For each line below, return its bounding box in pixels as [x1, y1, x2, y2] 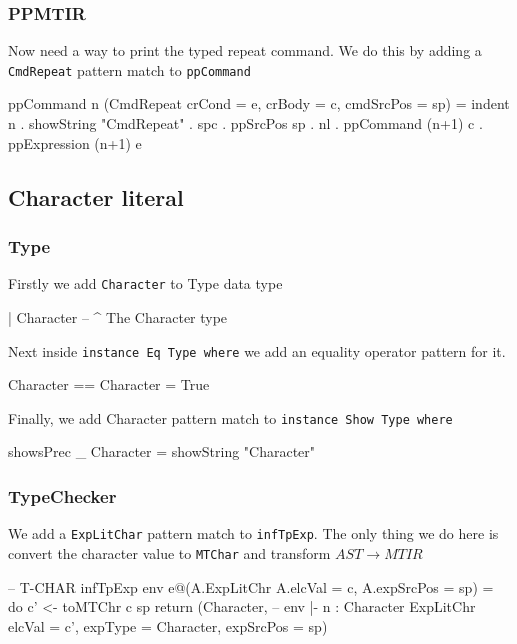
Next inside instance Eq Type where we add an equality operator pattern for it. [8, 340, 506, 361]
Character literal [8, 181, 184, 212]
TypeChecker [8, 483, 117, 508]
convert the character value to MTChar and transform [8, 542, 331, 563]
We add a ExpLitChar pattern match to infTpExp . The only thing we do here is [8, 523, 499, 544]
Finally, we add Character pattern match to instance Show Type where [8, 407, 453, 428]
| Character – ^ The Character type [8, 306, 228, 327]
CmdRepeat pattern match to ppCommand [8, 59, 251, 80]
